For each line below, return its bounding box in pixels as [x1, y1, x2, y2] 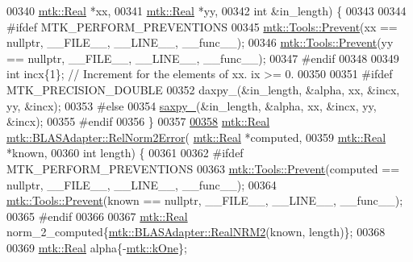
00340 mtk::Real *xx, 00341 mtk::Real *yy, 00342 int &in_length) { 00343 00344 [6, 2, 407, 19]
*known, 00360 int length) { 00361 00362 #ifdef [6, 144, 244, 161]
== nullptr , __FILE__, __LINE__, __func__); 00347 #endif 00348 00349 [6, 49, 399, 66]
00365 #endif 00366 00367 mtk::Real [6, 207, 188, 224]
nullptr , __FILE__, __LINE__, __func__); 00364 [6, 176, 277, 193]
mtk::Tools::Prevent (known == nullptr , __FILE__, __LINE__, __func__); [6, 192, 403, 209]
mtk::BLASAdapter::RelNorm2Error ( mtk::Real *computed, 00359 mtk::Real [6, 128, 386, 145]
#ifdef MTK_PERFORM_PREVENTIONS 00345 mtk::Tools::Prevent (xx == [6, 18, 398, 35]
